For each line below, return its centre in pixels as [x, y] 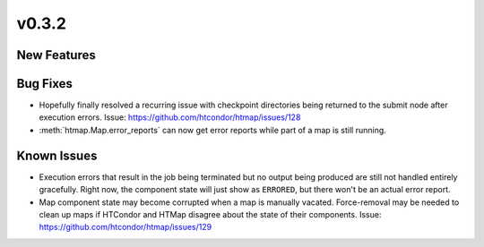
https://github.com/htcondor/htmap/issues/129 [125, 227]
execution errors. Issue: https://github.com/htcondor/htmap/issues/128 [170, 117]
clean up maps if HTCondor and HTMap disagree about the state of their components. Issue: [210, 214]
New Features [56, 55]
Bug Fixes [45, 84]
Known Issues [57, 155]
